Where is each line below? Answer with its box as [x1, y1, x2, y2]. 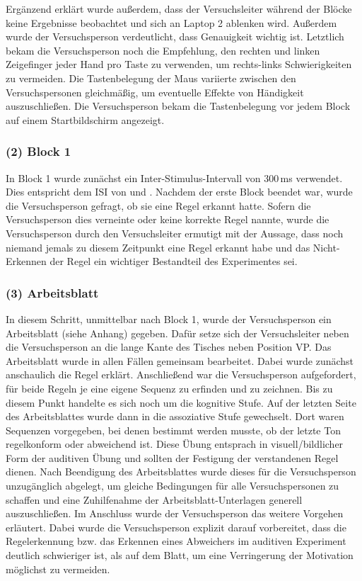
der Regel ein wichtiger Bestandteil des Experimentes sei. [49, 254, 298, 269]
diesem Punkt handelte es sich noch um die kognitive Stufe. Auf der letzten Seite [6, 395, 356, 410]
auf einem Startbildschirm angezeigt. [6, 112, 165, 127]
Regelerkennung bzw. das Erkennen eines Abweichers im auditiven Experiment [6, 534, 346, 548]
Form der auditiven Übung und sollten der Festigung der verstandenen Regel [6, 450, 339, 465]
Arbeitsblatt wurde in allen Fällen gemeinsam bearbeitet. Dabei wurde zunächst [6, 353, 354, 368]
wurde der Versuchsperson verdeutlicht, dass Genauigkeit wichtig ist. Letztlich [6, 29, 344, 44]
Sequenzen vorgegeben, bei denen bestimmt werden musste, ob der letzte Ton [6, 422, 341, 437]
